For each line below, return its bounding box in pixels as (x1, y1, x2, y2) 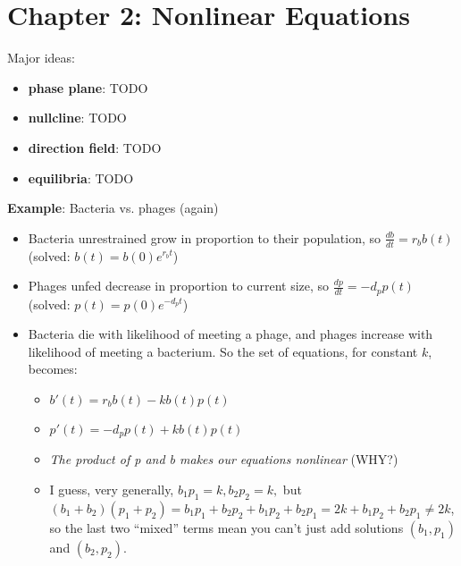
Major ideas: (7, 48, 75, 67)
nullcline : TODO (28, 108, 127, 127)
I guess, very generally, (49, 479, 174, 498)
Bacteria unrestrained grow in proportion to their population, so (28, 228, 381, 247)
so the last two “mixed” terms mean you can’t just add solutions (49, 518, 404, 536)
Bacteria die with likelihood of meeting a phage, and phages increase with (28, 325, 433, 343)
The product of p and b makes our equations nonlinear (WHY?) (49, 450, 398, 469)
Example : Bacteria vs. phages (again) (7, 199, 219, 217)
